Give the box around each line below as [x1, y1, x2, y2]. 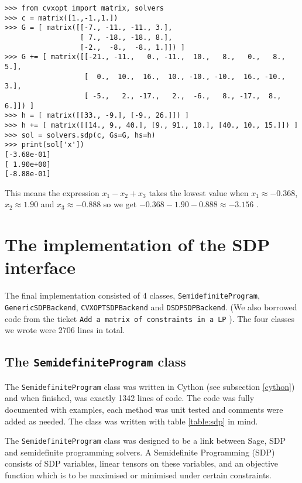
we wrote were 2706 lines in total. [5, 324, 125, 336]
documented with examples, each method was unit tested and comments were [5, 403, 283, 415]
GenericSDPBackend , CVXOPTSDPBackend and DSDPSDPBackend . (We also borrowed [5, 300, 297, 313]
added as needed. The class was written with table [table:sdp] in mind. [5, 415, 258, 427]
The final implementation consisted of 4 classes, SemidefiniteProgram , [5, 289, 260, 302]
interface [5, 255, 76, 279]
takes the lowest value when [149, 186, 249, 198]
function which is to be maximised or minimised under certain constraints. [5, 468, 272, 481]
